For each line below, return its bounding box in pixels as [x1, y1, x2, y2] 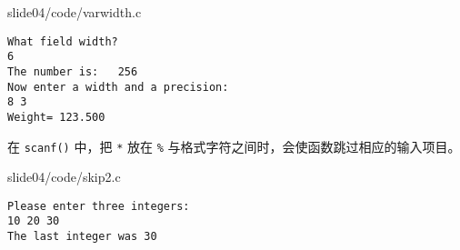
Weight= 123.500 [7, 110, 105, 124]
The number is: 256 [7, 65, 138, 78]
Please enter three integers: [7, 199, 190, 213]
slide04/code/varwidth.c [7, 3, 142, 21]
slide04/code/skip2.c [7, 167, 121, 186]
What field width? [7, 35, 118, 48]
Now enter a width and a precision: [7, 80, 229, 94]
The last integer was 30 [7, 230, 157, 244]
